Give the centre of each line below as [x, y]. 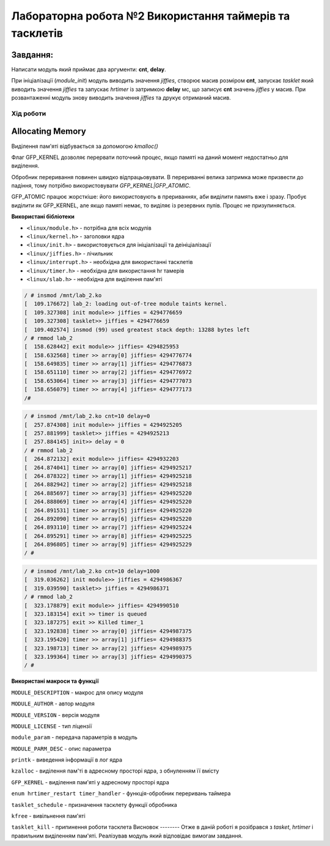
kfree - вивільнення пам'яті [48, 816]
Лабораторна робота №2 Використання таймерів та [151, 16]
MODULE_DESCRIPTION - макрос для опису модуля [77, 692]
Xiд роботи [29, 113]
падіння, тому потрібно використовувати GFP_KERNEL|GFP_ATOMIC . [101, 186]
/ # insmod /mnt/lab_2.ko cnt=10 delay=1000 [92, 571]
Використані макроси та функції [55, 681]
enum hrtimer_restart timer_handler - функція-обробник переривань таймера [121, 793]
